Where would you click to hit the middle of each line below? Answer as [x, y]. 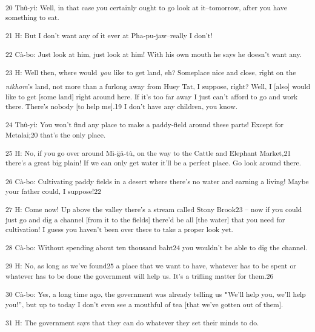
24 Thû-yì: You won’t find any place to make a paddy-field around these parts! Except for [144, 125]
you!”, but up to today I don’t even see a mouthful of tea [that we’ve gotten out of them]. [144, 304]
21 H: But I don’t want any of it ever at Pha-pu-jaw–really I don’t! [109, 35]
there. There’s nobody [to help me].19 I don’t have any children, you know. [121, 106]
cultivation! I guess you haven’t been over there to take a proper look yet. [119, 229]
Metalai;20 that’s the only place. [56, 134]
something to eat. [32, 17]
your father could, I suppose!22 [53, 191]
